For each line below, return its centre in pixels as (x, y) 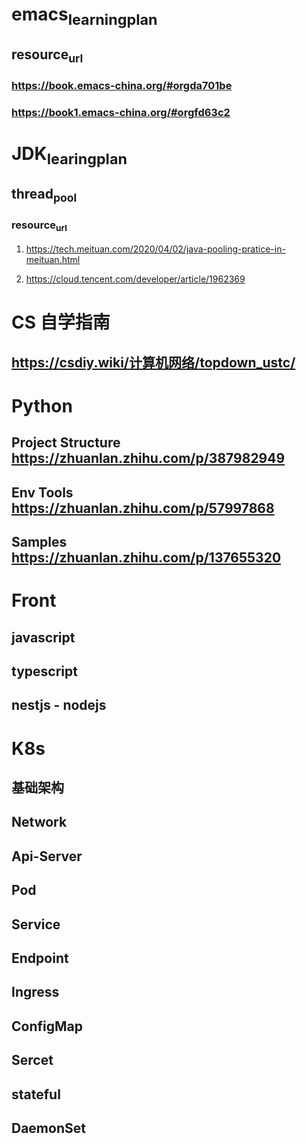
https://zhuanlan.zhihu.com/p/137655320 (146, 558)
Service (36, 924)
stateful (36, 1094)
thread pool (44, 195)
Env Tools (42, 492)
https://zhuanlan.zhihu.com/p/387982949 (148, 458)
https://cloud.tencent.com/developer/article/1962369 (135, 279)
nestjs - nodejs (59, 705)
